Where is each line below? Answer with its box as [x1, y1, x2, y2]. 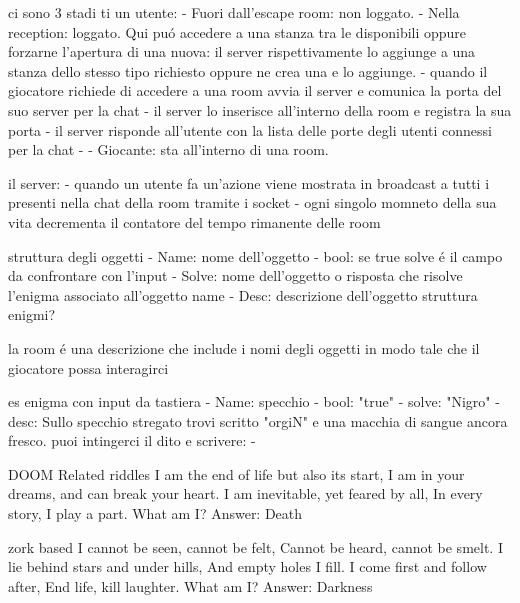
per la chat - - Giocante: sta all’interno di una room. [8, 139, 329, 160]
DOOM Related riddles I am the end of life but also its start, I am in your [8, 463, 465, 484]
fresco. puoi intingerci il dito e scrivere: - [8, 430, 256, 451]
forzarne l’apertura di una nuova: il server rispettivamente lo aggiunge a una [8, 41, 476, 62]
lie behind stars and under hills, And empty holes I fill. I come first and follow [8, 556, 487, 577]
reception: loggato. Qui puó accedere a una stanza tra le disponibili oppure [8, 21, 467, 42]
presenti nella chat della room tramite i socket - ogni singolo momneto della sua [8, 192, 497, 213]
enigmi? [8, 304, 56, 325]
